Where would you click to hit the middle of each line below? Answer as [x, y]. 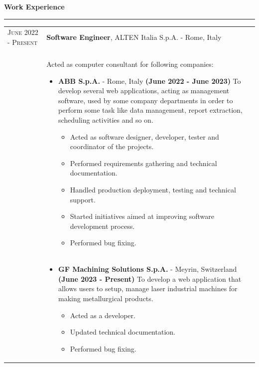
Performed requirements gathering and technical [143, 163]
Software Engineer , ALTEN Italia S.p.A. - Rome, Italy [134, 37]
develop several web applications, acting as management [144, 91]
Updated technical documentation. [123, 332]
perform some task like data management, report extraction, [150, 110]
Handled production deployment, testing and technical [153, 189]
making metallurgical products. [106, 298]
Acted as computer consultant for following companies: [130, 64]
